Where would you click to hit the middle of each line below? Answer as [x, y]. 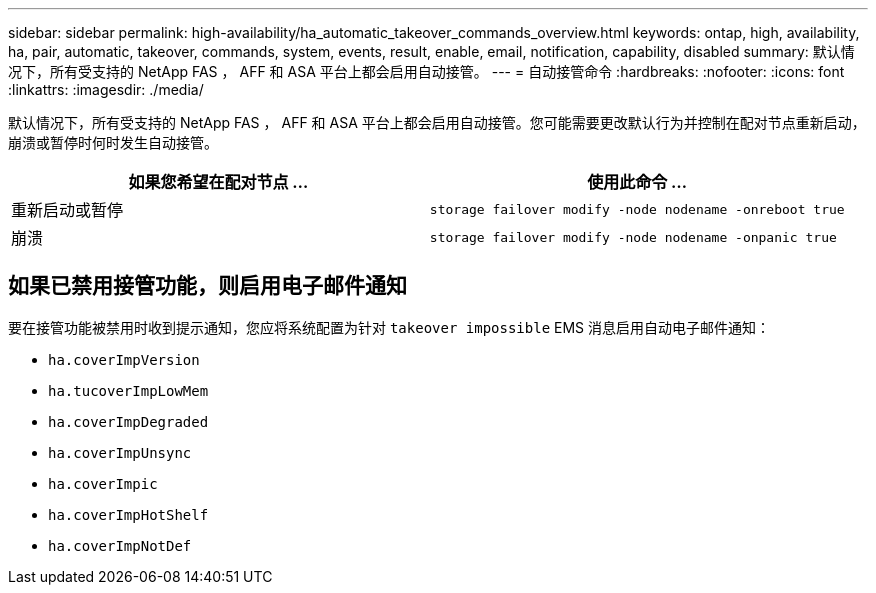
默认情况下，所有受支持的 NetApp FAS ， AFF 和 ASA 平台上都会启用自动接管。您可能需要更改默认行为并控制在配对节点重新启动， [437, 122]
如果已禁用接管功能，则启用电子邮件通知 [207, 286]
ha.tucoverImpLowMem [128, 390]
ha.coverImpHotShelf [128, 514]
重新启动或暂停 [67, 210]
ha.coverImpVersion [124, 359]
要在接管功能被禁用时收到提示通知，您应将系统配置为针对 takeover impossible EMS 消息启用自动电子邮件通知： [389, 327]
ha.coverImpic [103, 483]
